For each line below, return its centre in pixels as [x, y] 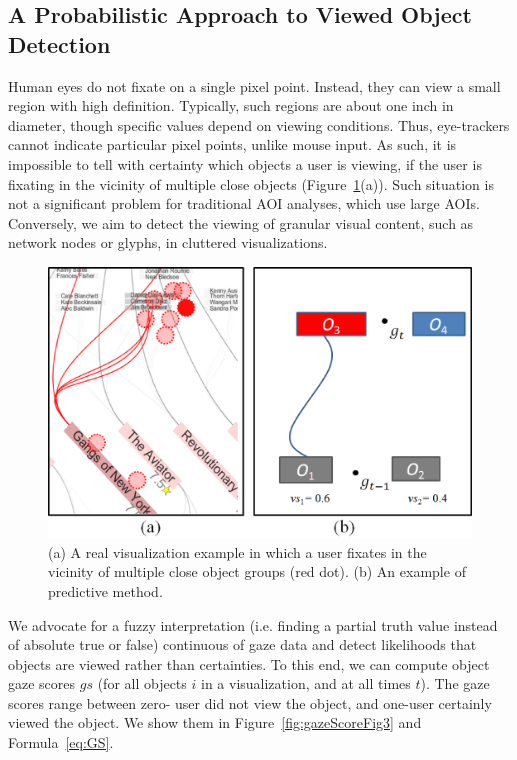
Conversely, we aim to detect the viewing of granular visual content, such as [241, 222]
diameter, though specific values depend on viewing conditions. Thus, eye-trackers [259, 124]
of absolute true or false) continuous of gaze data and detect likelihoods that [242, 644]
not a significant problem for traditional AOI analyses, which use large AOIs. [244, 203]
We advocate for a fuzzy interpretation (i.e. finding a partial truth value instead [253, 624]
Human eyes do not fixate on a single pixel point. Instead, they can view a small [254, 85]
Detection [59, 43]
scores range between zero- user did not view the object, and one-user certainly [250, 702]
